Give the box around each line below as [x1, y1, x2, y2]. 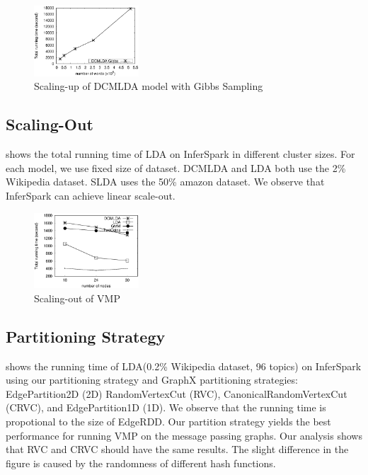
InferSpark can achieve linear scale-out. [6, 188, 176, 203]
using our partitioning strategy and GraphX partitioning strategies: [6, 372, 298, 387]
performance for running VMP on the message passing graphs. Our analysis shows [6, 428, 362, 442]
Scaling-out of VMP [34, 290, 120, 305]
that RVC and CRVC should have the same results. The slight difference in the [6, 442, 349, 457]
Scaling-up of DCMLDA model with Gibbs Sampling [34, 79, 263, 93]
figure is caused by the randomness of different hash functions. [6, 455, 276, 470]
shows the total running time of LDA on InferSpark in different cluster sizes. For [6, 147, 355, 161]
